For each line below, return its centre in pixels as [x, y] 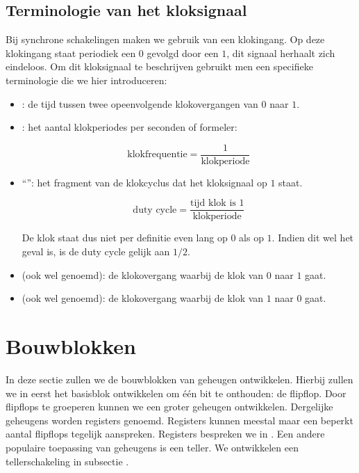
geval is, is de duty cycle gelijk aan [96, 251]
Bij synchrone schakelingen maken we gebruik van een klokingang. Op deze [165, 39]
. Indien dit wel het [313, 238]
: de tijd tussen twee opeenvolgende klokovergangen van [140, 103]
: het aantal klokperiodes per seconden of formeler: [130, 127]
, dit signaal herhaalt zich [281, 53]
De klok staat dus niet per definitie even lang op [125, 238]
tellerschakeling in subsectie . [67, 461]
